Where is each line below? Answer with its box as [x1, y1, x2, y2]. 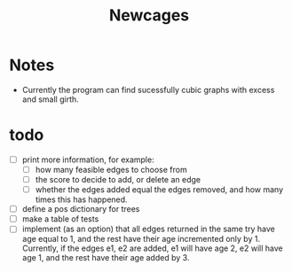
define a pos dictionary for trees [21, 204, 140, 214]
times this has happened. [35, 194, 128, 205]
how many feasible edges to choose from [35, 164, 188, 175]
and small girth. [21, 94, 80, 105]
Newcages [108, 5, 190, 26]
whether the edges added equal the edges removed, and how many [35, 184, 284, 195]
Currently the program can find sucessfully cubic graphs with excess [21, 84, 275, 95]
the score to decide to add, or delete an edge [35, 175, 201, 184]
